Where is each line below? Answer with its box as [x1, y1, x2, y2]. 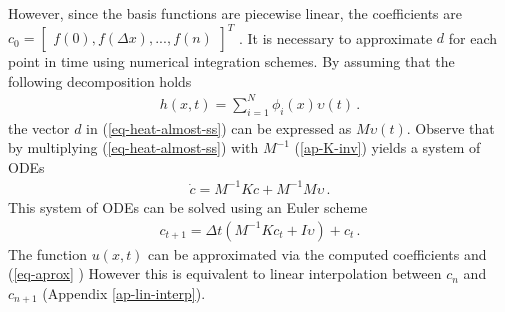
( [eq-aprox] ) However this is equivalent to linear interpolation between [8, 263, 442, 284]
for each [448, 27, 498, 48]
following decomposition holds [8, 70, 192, 91]
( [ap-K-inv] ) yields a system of [294, 137, 481, 158]
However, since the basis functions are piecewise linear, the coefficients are [8, 3, 462, 23]
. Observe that [406, 117, 495, 138]
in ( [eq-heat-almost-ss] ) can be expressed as [86, 117, 352, 138]
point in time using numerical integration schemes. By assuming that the [8, 51, 455, 72]
